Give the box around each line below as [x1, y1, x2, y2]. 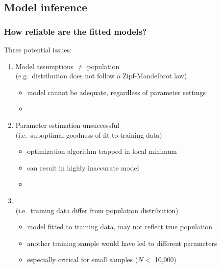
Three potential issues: [4, 45, 72, 54]
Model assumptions [15, 61, 74, 71]
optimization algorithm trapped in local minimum [27, 146, 177, 156]
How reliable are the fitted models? [4, 25, 147, 37]
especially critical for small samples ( [27, 254, 138, 265]
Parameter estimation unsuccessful [15, 120, 120, 130]
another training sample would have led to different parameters [27, 238, 217, 248]
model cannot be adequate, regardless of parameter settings [27, 87, 206, 97]
